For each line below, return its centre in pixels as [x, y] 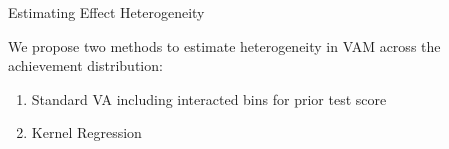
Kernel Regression [86, 132]
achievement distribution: [85, 65]
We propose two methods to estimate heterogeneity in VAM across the [224, 45]
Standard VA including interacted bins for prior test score [209, 98]
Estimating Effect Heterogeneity [106, 12]
